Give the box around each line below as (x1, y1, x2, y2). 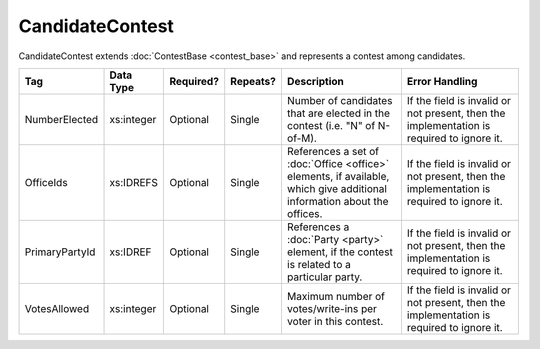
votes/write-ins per (286, 301, 377, 315)
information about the (286, 194, 389, 208)
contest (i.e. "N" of (286, 118, 376, 132)
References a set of (286, 144, 380, 158)
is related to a (286, 257, 352, 271)
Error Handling (406, 74, 478, 88)
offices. (286, 206, 323, 220)
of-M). (286, 131, 317, 145)
